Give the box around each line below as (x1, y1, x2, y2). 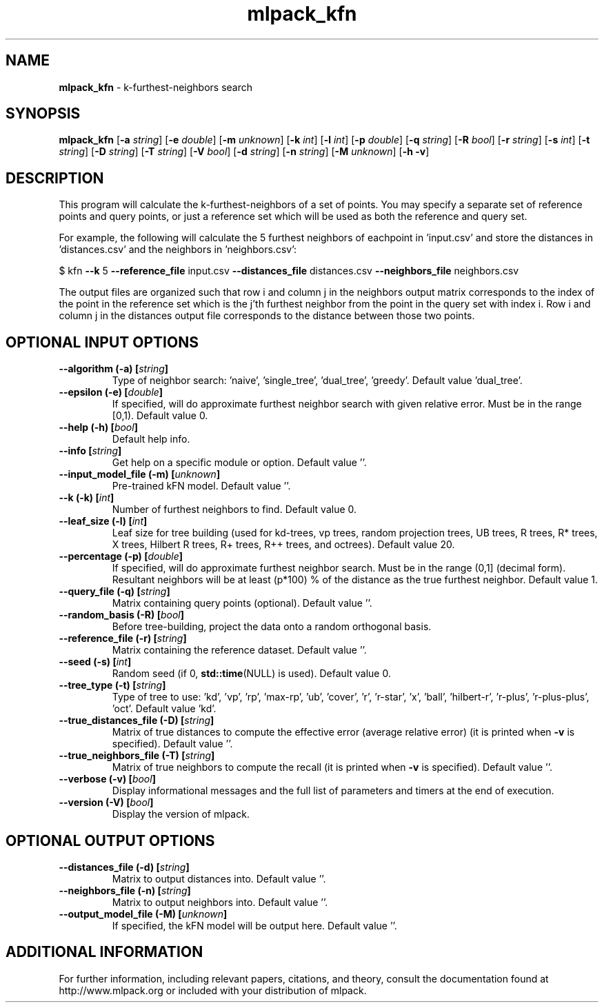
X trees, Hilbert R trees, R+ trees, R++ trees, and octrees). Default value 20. (112, 538, 455, 551)
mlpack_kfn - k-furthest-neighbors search (59, 81, 252, 93)
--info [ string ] (59, 445, 122, 457)
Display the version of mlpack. (112, 808, 250, 820)
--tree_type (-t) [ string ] (59, 679, 166, 692)
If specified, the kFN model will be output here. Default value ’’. (112, 919, 397, 931)
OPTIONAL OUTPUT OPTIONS (6, 831, 215, 849)
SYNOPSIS (6, 105, 81, 123)
